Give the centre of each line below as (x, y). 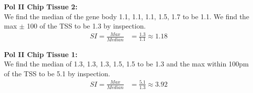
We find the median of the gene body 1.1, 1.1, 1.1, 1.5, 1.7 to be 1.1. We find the (127, 16)
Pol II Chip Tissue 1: (41, 54)
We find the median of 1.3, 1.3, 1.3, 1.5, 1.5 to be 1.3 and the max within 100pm (126, 64)
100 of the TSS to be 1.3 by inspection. (86, 26)
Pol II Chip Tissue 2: (41, 6)
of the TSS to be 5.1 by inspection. (57, 73)
